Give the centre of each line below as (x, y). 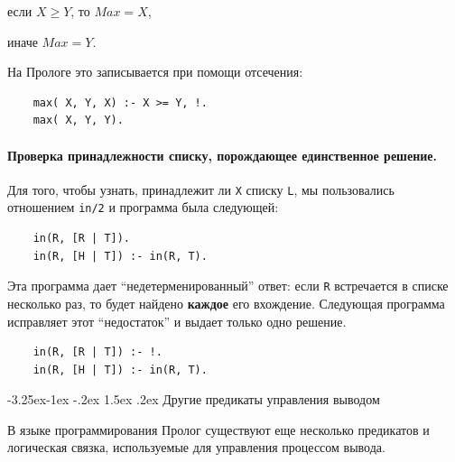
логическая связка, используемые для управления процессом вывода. (196, 447)
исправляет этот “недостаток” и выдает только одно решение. (177, 321)
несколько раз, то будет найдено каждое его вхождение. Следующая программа (226, 303)
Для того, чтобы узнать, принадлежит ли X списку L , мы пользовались (201, 189)
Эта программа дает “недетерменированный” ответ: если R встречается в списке (228, 286)
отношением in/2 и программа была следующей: (143, 207)
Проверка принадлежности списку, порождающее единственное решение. (222, 155)
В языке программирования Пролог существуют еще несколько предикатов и (218, 429)
